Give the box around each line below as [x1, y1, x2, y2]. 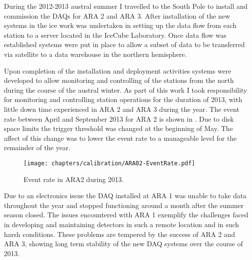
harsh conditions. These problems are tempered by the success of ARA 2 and [4, 229, 235, 239]
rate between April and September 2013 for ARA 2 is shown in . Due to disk [4, 113, 234, 124]
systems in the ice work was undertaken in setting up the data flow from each [4, 20, 237, 30]
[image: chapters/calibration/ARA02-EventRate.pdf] [23, 159, 195, 167]
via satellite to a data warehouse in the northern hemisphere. [4, 49, 187, 59]
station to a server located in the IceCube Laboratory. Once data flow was [4, 29, 227, 40]
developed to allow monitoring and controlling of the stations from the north [4, 75, 234, 85]
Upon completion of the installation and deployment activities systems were [4, 65, 231, 76]
